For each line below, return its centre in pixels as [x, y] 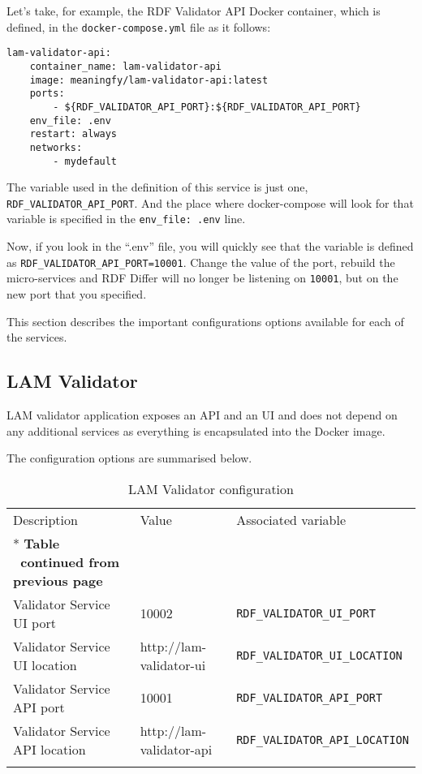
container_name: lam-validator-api [125, 66]
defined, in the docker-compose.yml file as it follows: [139, 26]
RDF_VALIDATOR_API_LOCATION [323, 740]
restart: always [73, 134]
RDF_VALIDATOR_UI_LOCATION [319, 655]
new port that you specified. [77, 293]
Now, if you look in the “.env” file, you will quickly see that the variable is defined [210, 246]
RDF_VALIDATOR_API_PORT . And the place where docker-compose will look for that [210, 202]
